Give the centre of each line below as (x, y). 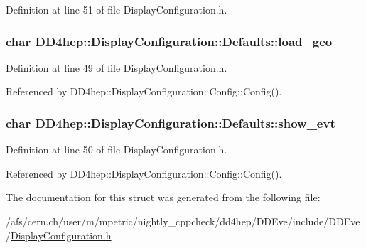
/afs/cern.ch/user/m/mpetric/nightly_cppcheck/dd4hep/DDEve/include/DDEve (183, 221)
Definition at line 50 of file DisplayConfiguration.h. (117, 150)
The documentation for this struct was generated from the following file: (163, 197)
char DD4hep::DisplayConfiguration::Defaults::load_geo (169, 41)
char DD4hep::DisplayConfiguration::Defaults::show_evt (171, 123)
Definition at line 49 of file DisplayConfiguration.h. (117, 67)
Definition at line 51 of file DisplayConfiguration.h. (117, 9)
